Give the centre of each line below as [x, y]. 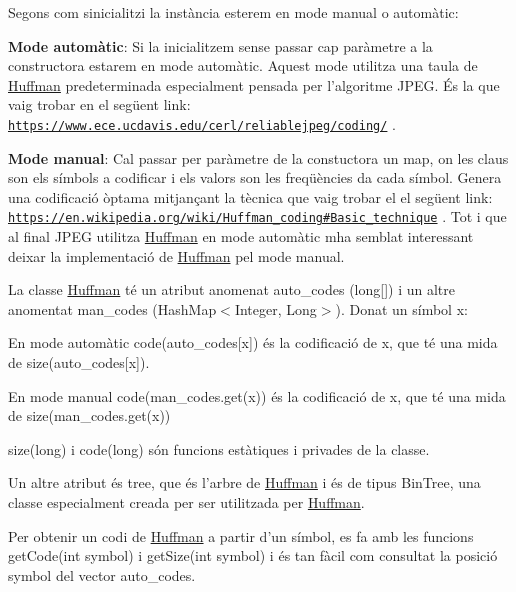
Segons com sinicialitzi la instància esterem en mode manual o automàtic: [233, 12]
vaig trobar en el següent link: [99, 104]
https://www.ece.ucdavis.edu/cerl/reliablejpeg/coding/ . [202, 123]
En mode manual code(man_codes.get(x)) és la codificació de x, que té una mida [257, 395]
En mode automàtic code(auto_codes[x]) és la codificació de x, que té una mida [253, 342]
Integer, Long [275, 308]
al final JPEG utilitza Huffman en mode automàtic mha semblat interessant [241, 236]
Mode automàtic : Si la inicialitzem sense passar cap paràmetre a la [220, 45]
